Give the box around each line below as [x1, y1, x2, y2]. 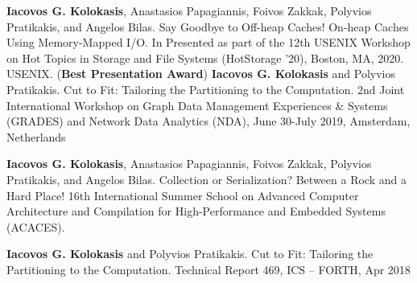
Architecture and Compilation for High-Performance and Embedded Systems [6, 203, 386, 219]
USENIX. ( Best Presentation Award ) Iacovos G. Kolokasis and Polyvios [6, 65, 395, 82]
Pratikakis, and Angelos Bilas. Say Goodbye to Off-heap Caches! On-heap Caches [6, 18, 409, 35]
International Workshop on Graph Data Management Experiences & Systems [6, 96, 388, 113]
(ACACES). [6, 218, 65, 235]
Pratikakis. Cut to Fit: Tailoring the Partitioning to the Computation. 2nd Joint [6, 80, 405, 97]
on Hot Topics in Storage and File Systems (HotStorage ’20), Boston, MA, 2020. [6, 49, 404, 66]
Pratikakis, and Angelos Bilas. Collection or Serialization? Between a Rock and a [6, 170, 407, 187]
